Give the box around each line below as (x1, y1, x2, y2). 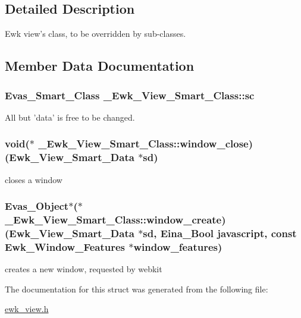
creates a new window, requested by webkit (5, 263, 162, 275)
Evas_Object (5, 199, 69, 213)
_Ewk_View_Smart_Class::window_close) (38, 136, 253, 151)
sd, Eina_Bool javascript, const (143, 225, 297, 240)
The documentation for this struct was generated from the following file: (5, 282, 268, 295)
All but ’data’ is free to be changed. (5, 111, 135, 123)
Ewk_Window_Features (5, 239, 125, 254)
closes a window (5, 173, 62, 185)
